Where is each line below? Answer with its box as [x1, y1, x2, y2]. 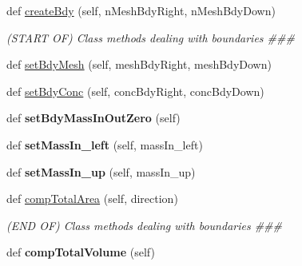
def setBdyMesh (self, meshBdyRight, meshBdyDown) [6, 56, 272, 73]
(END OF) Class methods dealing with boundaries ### [6, 216, 283, 233]
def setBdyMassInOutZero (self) [6, 109, 181, 126]
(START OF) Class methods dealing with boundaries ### [6, 29, 295, 46]
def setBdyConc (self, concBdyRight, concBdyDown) [6, 82, 264, 99]
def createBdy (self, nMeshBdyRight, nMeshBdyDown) [6, 2, 276, 18]
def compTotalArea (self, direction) [6, 190, 178, 207]
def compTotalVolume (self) [6, 244, 155, 260]
